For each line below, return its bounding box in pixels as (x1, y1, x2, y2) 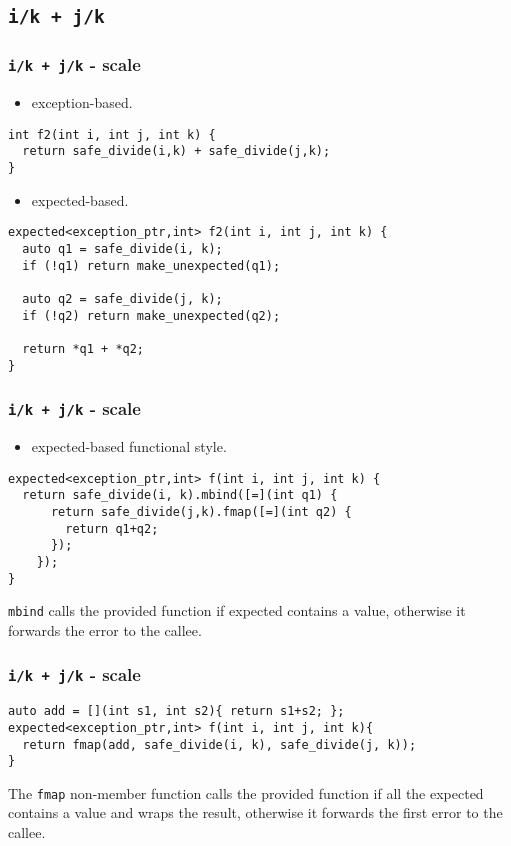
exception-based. (31, 92, 133, 113)
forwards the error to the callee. (8, 619, 202, 640)
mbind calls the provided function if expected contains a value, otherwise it (8, 600, 466, 621)
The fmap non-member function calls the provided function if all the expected (8, 782, 484, 803)
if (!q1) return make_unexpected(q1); (22, 258, 281, 273)
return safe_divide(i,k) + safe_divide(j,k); (22, 144, 331, 159)
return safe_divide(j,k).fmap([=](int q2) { (50, 504, 352, 519)
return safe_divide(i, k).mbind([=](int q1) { (22, 488, 338, 503)
